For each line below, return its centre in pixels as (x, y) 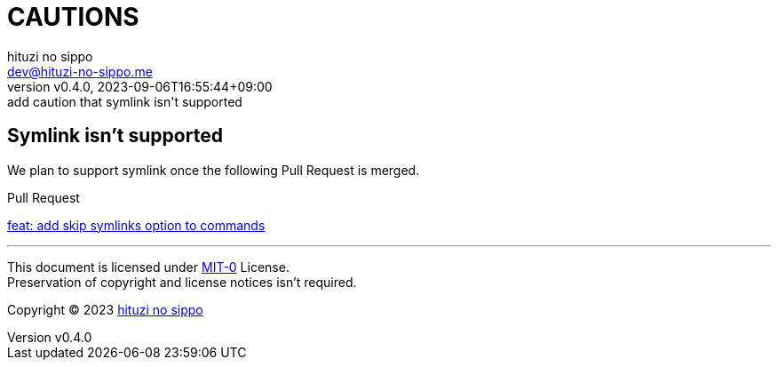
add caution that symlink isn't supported (125, 101)
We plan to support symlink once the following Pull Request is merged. (214, 170)
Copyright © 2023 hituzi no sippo (105, 309)
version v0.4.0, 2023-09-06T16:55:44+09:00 (140, 86)
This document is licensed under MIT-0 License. (148, 267)
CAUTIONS (73, 17)
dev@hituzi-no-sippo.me (80, 71)
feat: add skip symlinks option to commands (136, 225)
